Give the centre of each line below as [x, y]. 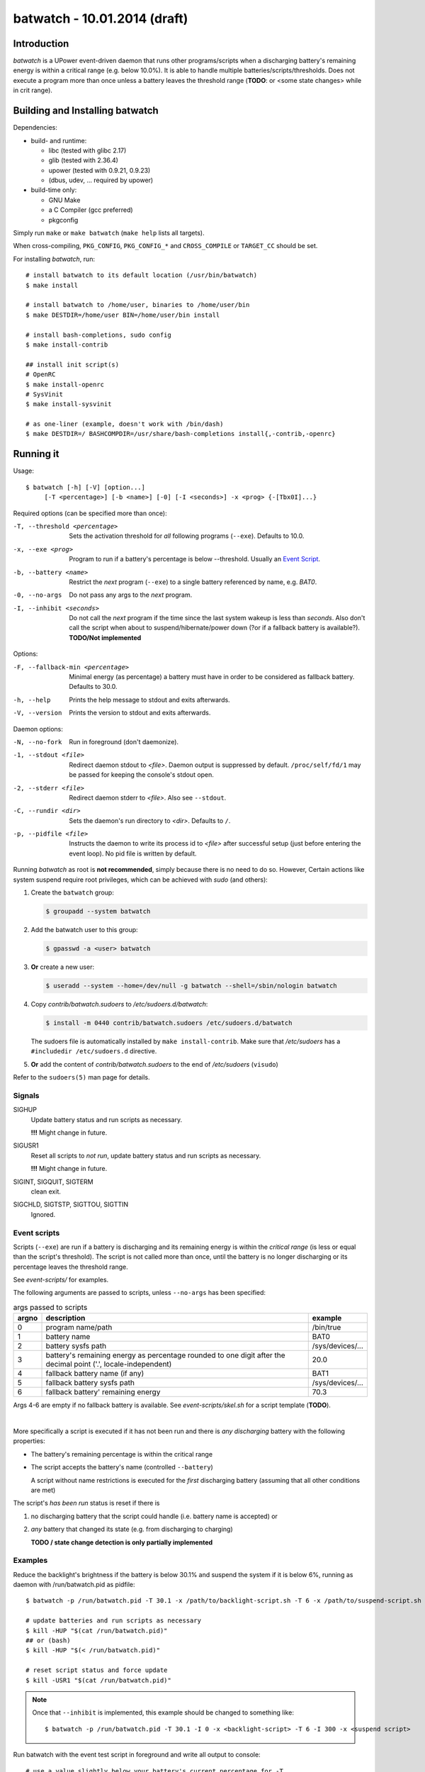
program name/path [79, 1328]
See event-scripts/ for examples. [61, 1280]
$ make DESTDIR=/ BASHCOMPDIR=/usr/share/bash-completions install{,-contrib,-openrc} [181, 434]
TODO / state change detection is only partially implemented [122, 1542]
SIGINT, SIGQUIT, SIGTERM [53, 1182]
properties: [29, 1441]
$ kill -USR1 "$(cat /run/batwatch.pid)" [98, 1680]
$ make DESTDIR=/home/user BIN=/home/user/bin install [123, 315]
